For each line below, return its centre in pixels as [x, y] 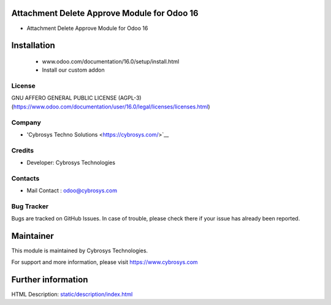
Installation [33, 46]
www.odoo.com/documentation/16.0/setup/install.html [111, 61]
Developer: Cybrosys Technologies [71, 163]
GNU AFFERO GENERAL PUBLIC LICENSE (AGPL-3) [76, 98]
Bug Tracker [30, 206]
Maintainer [33, 236]
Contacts [25, 178]
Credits [22, 150]
